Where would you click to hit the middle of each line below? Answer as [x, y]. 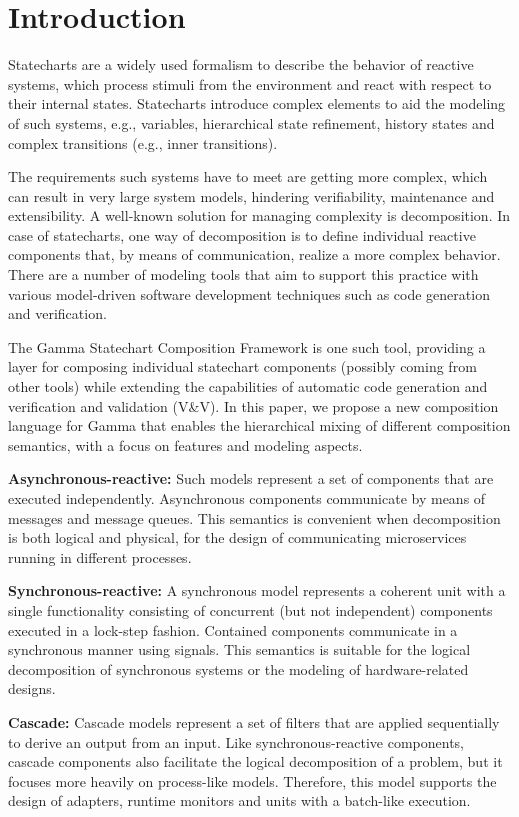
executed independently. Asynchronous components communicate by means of [247, 498]
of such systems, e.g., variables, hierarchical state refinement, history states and [251, 122]
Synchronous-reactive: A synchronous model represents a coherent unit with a [257, 590]
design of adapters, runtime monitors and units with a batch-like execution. [239, 800]
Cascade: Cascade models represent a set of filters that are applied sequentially [254, 721]
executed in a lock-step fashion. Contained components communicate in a [233, 629]
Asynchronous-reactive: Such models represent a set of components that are [251, 478]
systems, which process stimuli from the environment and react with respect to [250, 83]
